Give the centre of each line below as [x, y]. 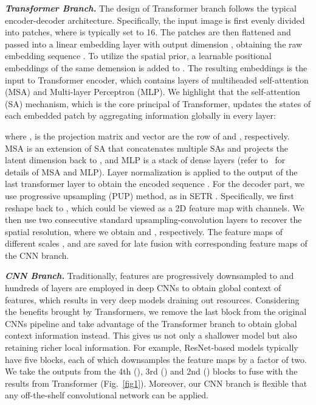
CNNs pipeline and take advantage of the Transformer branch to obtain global [151, 323]
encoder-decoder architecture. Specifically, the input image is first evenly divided [155, 20]
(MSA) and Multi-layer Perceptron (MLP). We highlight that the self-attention [153, 92]
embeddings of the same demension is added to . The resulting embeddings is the [156, 67]
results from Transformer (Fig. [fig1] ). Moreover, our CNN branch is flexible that [156, 383]
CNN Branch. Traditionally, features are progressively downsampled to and [149, 276]
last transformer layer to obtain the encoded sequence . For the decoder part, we [155, 184]
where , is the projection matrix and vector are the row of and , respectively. [147, 136]
